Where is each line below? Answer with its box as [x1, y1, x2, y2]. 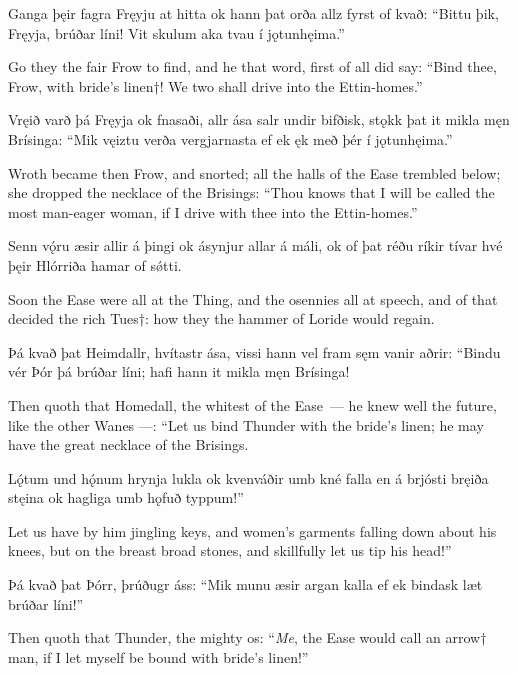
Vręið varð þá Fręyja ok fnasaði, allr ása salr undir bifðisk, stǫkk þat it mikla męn [8, 109, 510, 130]
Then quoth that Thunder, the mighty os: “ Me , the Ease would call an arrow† [8, 627, 487, 648]
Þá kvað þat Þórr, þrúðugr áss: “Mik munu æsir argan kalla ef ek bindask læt [8, 574, 483, 595]
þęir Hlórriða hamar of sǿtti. [8, 254, 182, 275]
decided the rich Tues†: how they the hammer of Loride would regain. [8, 308, 435, 329]
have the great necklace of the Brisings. [8, 434, 249, 455]
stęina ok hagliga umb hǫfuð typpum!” [8, 487, 244, 508]
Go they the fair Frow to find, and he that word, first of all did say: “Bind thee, [8, 56, 497, 77]
